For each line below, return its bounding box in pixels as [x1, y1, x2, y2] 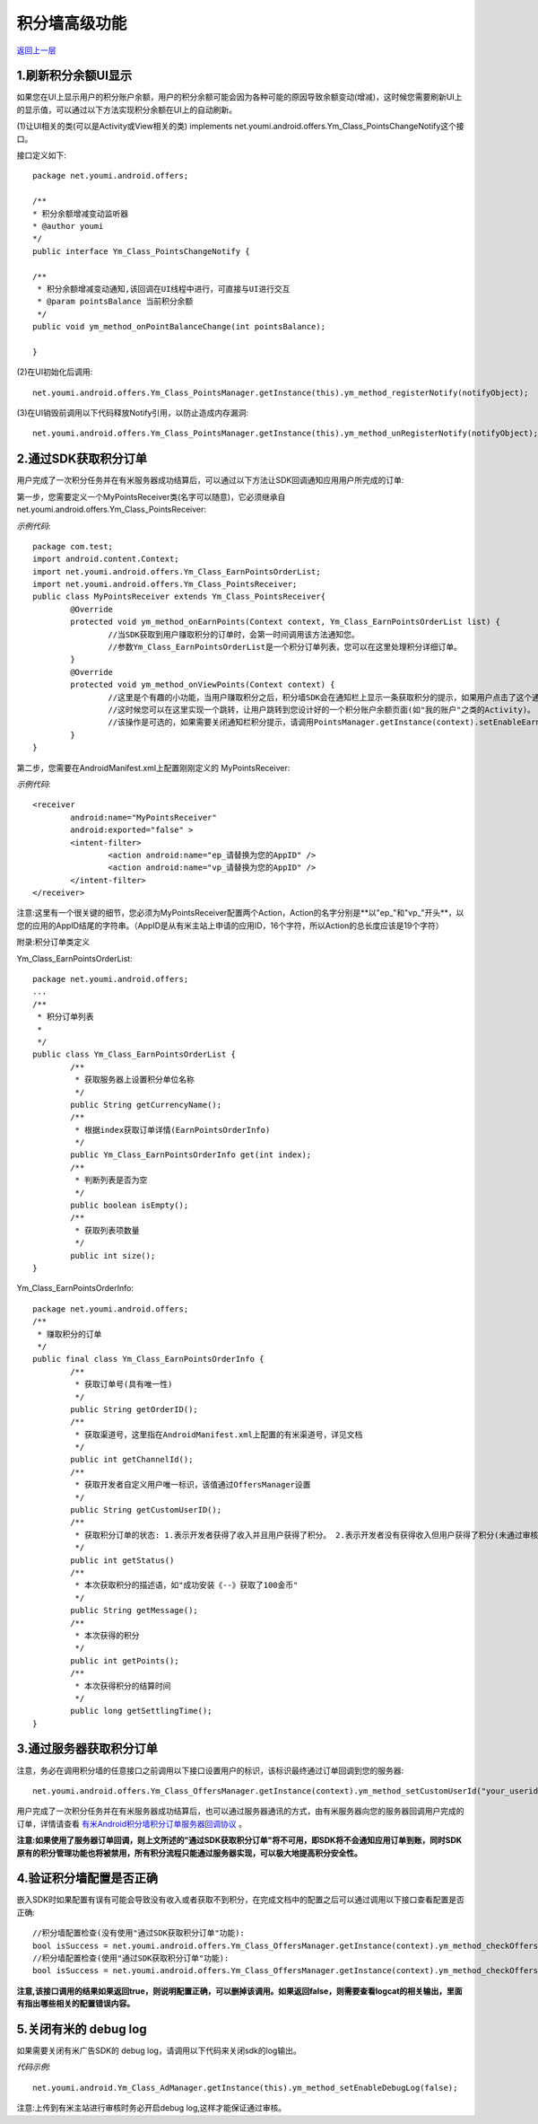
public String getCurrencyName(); [70, 1100, 222, 1110]
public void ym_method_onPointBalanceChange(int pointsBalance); [32, 321, 326, 332]
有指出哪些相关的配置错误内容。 [16, 1998, 134, 2009]
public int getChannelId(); [70, 1454, 194, 1465]
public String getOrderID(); [70, 1404, 199, 1414]
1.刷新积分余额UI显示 [16, 68, 133, 83]
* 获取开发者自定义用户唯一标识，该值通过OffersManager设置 [74, 1479, 311, 1490]
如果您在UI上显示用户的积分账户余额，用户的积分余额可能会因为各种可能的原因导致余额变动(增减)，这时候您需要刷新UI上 [16, 92, 463, 102]
